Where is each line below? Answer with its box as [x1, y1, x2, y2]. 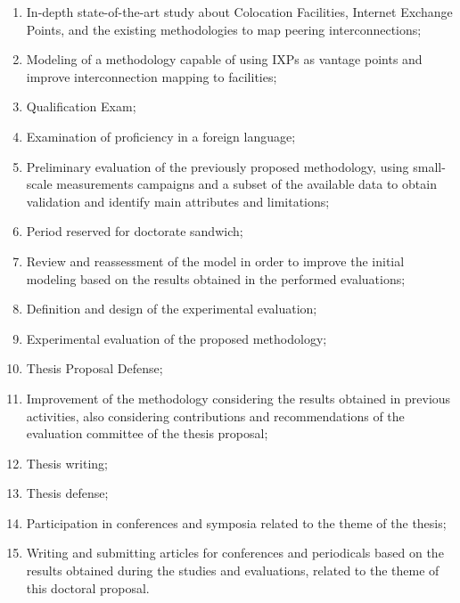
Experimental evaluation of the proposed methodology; [26, 329, 327, 347]
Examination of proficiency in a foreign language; [26, 126, 296, 145]
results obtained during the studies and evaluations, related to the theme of [26, 561, 439, 580]
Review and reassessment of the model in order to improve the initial [26, 251, 405, 270]
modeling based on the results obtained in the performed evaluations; [26, 269, 406, 288]
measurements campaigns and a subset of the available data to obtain [56, 175, 437, 193]
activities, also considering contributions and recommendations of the [26, 406, 405, 425]
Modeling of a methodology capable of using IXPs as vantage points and [26, 50, 423, 69]
